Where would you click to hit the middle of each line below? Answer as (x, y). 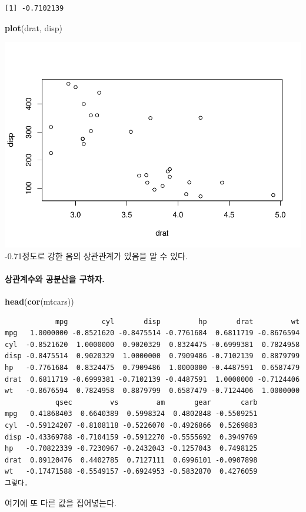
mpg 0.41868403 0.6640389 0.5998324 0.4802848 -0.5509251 (131, 414)
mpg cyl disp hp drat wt (177, 321)
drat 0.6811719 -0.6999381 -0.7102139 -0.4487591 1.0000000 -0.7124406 (152, 379)
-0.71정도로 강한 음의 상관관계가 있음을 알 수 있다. (96, 255)
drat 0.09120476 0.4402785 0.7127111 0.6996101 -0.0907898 (131, 460)
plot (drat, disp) (34, 27)
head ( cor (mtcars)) (39, 301)
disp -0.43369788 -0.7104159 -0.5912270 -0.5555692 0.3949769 (131, 437)
